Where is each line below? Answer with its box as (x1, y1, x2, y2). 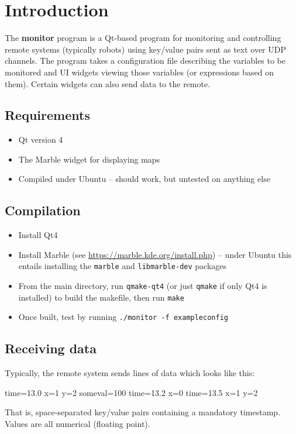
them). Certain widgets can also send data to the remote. (5, 77, 211, 89)
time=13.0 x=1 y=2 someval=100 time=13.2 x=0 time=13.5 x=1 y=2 (5, 386, 258, 398)
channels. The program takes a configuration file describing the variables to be (5, 54, 286, 67)
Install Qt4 (18, 229, 58, 241)
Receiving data (5, 339, 97, 357)
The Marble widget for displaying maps (18, 153, 160, 165)
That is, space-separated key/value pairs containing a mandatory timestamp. (5, 406, 281, 418)
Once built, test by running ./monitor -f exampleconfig (18, 311, 228, 323)
